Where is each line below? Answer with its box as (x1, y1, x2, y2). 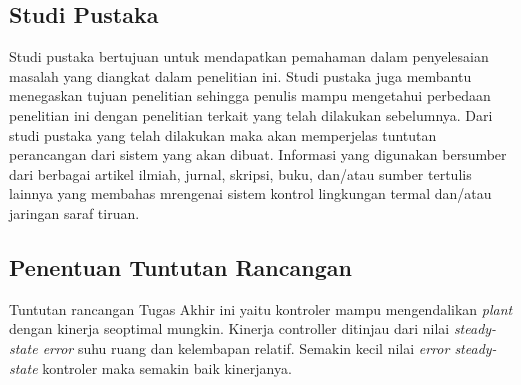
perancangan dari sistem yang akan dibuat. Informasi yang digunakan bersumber (9, 144, 507, 165)
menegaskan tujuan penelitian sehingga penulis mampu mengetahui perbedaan (9, 85, 491, 106)
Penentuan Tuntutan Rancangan (9, 251, 352, 282)
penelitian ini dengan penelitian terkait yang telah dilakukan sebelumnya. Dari (9, 104, 493, 125)
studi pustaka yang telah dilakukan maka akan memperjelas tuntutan (9, 124, 437, 145)
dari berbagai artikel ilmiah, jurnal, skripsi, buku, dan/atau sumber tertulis (9, 163, 472, 184)
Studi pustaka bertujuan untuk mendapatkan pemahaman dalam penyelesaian (9, 46, 489, 67)
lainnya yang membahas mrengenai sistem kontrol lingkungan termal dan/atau (9, 183, 492, 204)
